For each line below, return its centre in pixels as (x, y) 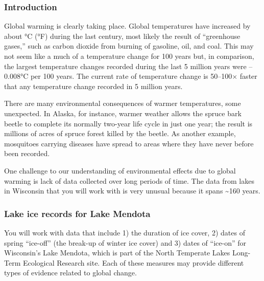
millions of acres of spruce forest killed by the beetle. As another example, (120, 133)
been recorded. (27, 153)
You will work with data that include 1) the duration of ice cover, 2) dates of (125, 232)
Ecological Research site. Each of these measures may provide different (133, 262)
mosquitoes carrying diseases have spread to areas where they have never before (129, 143)
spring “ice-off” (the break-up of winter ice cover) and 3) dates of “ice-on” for (125, 242)
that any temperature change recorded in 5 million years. (93, 86)
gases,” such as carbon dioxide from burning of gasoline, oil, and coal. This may (129, 46)
